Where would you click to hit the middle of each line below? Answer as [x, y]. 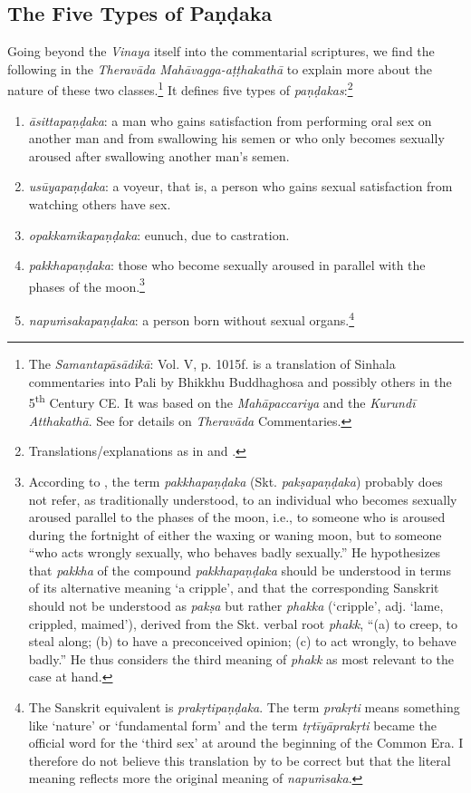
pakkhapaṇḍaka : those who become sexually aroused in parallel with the [227, 265]
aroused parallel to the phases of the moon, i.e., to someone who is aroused [237, 517]
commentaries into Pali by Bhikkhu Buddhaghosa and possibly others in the [240, 381]
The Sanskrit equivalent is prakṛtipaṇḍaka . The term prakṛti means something [244, 707]
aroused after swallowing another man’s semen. [159, 155]
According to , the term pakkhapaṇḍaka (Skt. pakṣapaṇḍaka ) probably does [235, 481]
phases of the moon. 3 [87, 285]
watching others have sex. [100, 204]
